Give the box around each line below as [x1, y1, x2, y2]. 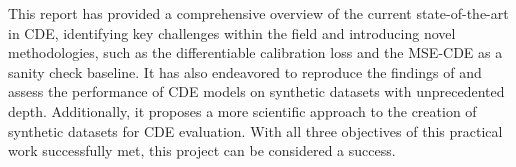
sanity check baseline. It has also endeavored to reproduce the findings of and [8, 61, 482, 82]
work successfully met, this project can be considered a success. [8, 140, 396, 161]
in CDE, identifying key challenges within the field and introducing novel [8, 22, 456, 43]
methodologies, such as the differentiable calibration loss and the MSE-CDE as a [8, 42, 503, 63]
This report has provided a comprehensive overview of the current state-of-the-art [8, 3, 509, 23]
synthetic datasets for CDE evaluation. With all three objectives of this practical [8, 120, 503, 141]
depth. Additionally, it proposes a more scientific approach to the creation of [8, 100, 477, 121]
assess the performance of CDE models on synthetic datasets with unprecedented [8, 81, 505, 102]
